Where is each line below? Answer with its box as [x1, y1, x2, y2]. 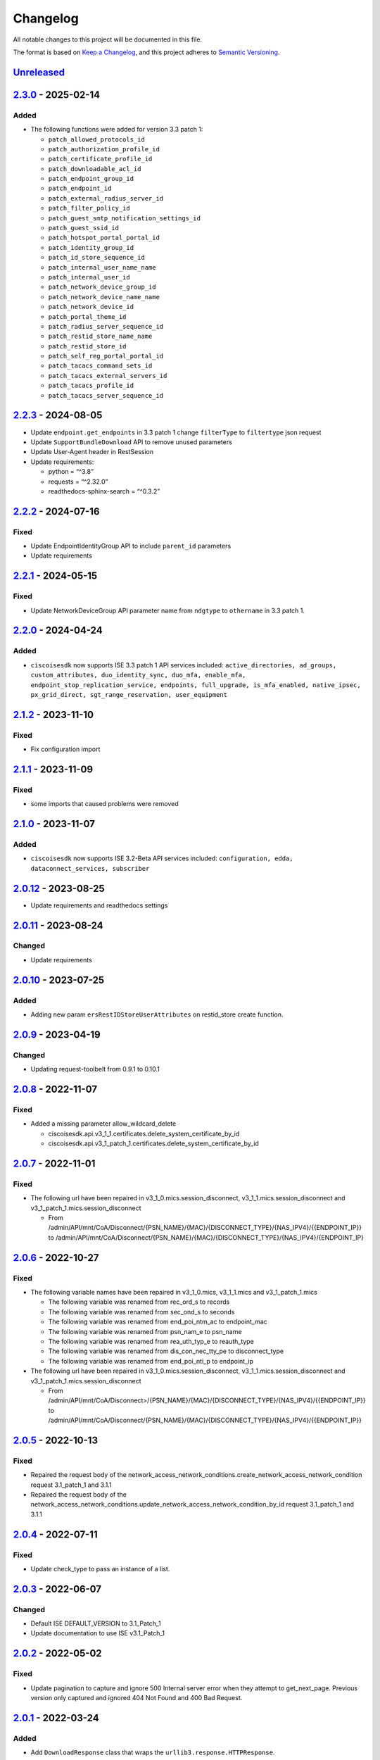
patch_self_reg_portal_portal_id [48, 352, 164, 360]
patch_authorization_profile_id [48, 145, 160, 153]
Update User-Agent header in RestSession [30, 448, 154, 456]
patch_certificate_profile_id [48, 155, 153, 163]
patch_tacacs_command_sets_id [48, 362, 153, 370]
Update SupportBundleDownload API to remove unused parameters [30, 437, 232, 446]
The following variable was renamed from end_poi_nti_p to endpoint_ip [48, 1357, 253, 1365]
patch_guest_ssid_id [48, 224, 120, 232]
